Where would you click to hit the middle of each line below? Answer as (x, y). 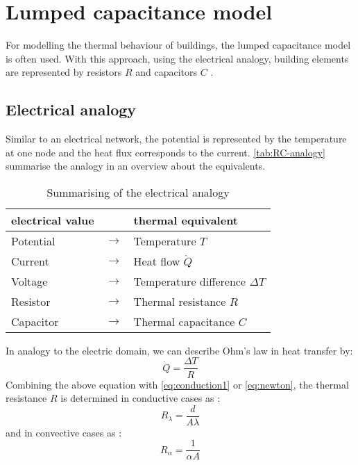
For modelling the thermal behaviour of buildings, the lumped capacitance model (178, 45)
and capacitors (167, 72)
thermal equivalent (186, 220)
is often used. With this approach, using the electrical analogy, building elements (177, 58)
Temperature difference (190, 281)
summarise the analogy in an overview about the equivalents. (136, 166)
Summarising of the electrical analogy (138, 192)
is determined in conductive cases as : (140, 398)
